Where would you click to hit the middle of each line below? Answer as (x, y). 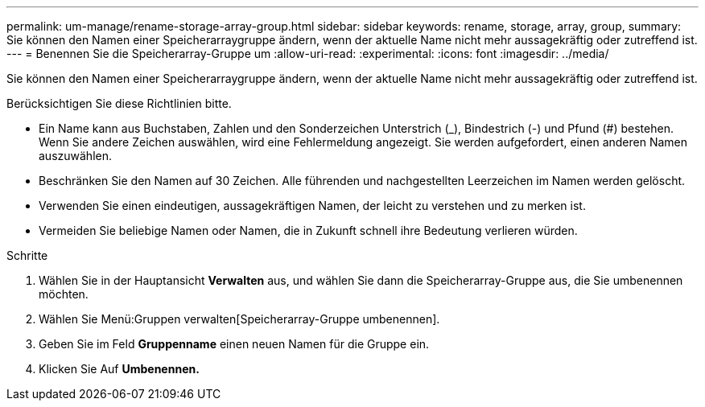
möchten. (64, 294)
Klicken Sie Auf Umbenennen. (119, 369)
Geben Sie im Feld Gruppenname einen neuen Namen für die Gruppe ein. (234, 344)
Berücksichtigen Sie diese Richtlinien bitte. (119, 103)
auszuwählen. (75, 156)
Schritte (27, 255)
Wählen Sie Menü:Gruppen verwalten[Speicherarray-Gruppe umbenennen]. (239, 319)
